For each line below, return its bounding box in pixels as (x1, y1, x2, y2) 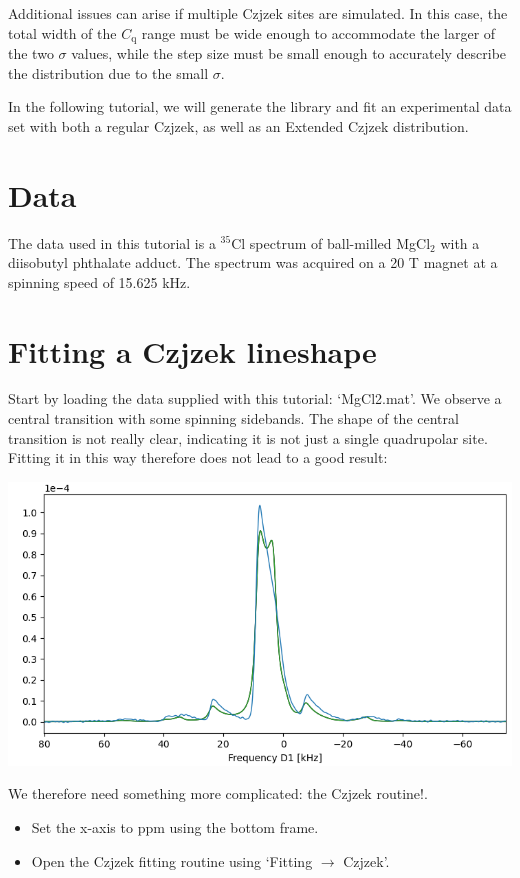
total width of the (8, 22, 117, 43)
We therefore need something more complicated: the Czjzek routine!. (8, 783, 428, 804)
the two (8, 43, 54, 64)
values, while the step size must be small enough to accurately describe (71, 43, 507, 64)
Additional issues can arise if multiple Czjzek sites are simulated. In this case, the (8, 3, 508, 23)
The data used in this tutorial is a (8, 232, 216, 253)
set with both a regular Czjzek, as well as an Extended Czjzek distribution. (8, 115, 469, 136)
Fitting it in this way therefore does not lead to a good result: (8, 447, 388, 468)
